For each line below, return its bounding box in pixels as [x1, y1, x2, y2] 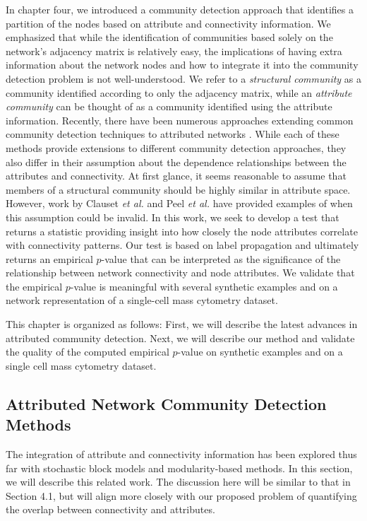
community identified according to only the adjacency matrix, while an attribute [6, 85, 352, 100]
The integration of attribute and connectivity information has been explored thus [6, 447, 357, 462]
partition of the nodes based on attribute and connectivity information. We [6, 16, 331, 30]
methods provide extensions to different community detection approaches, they [6, 140, 347, 155]
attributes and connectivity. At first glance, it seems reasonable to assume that [6, 168, 347, 183]
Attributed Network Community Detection [6, 392, 327, 414]
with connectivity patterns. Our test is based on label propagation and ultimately [6, 238, 359, 252]
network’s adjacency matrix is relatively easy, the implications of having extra [6, 43, 342, 58]
